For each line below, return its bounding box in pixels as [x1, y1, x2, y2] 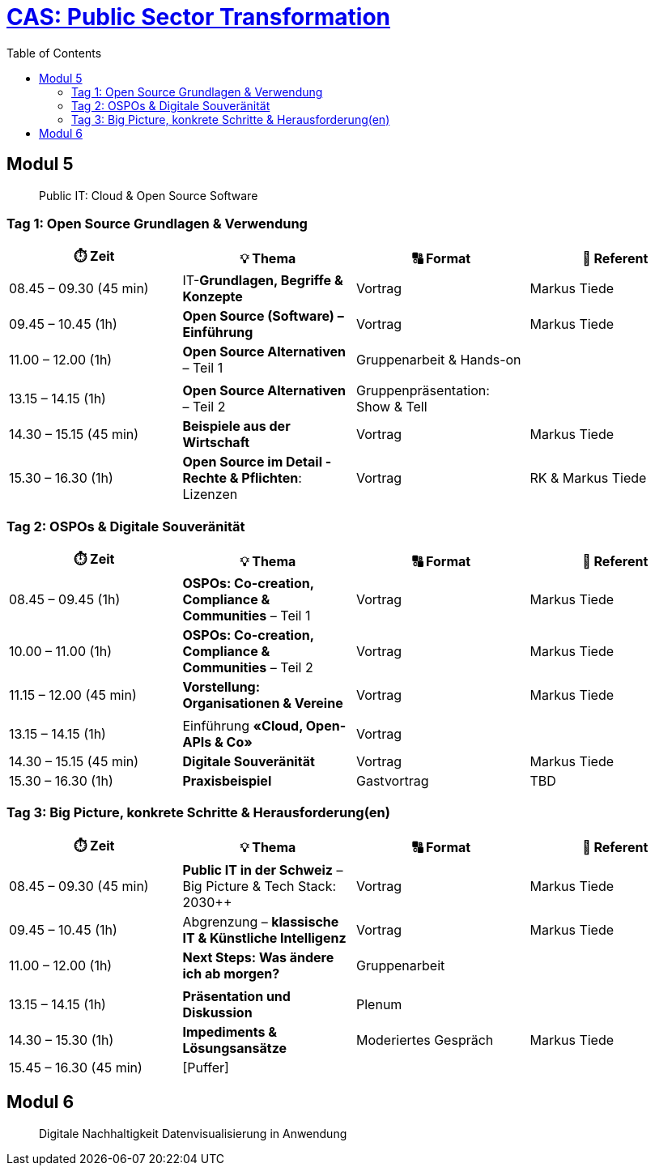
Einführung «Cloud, [182, 718, 303, 735]
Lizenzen [182, 486, 238, 503]
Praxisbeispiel [182, 773, 272, 790]
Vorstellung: [182, 679, 261, 696]
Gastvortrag [356, 773, 429, 790]
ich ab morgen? [182, 965, 280, 982]
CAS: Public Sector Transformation [6, 3, 390, 31]
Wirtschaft [182, 434, 250, 451]
